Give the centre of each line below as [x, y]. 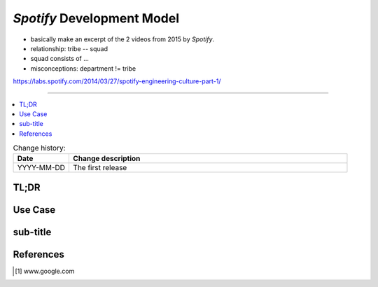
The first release [100, 168]
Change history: [39, 148]
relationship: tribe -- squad [69, 48]
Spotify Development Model [96, 18]
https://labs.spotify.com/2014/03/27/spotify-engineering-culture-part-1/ [117, 81]
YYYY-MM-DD [41, 168]
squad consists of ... [59, 59]
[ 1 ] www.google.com [45, 271]
